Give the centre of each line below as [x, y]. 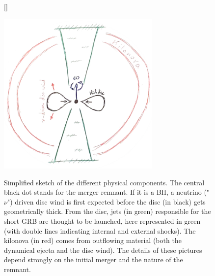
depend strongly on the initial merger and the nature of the [94, 259]
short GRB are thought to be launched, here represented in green [102, 221]
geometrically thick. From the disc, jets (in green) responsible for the [107, 211]
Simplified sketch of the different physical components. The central [104, 182]
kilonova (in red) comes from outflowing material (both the [93, 240]
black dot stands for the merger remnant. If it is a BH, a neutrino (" [107, 192]
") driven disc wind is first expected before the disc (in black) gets [106, 201]
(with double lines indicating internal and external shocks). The [100, 230]
